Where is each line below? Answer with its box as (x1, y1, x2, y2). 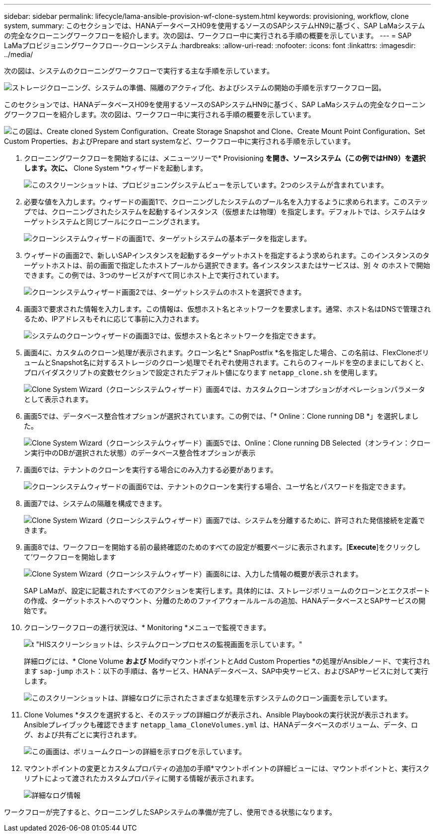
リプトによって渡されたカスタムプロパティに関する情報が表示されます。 (24, 774, 258, 782)
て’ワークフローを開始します (24, 553, 116, 561)
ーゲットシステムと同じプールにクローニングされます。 (24, 217, 204, 226)
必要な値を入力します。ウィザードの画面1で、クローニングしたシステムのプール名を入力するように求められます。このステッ (24, 197, 428, 206)
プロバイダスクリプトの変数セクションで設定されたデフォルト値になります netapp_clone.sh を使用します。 (24, 368, 382, 377)
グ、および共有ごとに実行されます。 (24, 730, 141, 739)
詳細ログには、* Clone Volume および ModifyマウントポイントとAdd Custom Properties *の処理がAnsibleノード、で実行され (24, 657, 430, 665)
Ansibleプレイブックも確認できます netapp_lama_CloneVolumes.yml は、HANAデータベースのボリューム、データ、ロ (24, 720, 418, 729)
